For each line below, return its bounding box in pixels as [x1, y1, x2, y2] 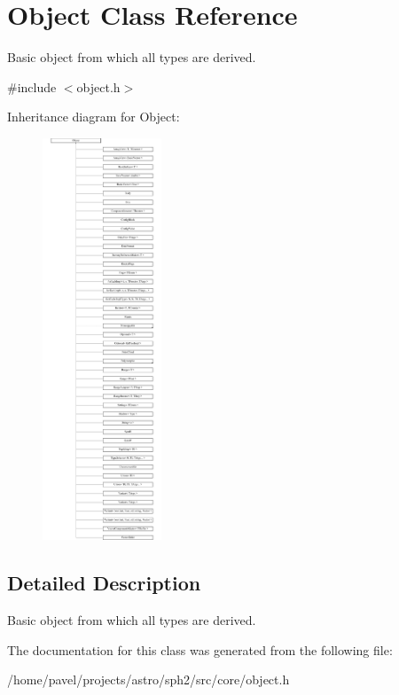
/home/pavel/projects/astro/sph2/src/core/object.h [7, 670, 290, 689]
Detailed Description [7, 569, 201, 597]
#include [7, 77, 57, 96]
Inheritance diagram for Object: [7, 107, 180, 126]
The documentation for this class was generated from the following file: [7, 640, 393, 659]
